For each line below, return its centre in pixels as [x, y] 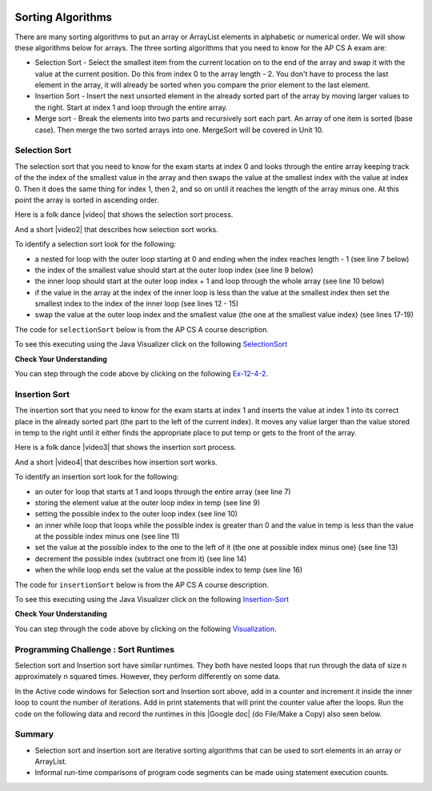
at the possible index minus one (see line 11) [107, 536]
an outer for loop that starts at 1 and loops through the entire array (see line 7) [163, 492]
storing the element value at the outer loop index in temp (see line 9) [147, 502]
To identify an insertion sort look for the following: [97, 477]
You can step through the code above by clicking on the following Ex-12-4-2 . [141, 374]
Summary [34, 734]
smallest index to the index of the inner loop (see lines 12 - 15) [137, 303]
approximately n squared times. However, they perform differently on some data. [148, 677]
